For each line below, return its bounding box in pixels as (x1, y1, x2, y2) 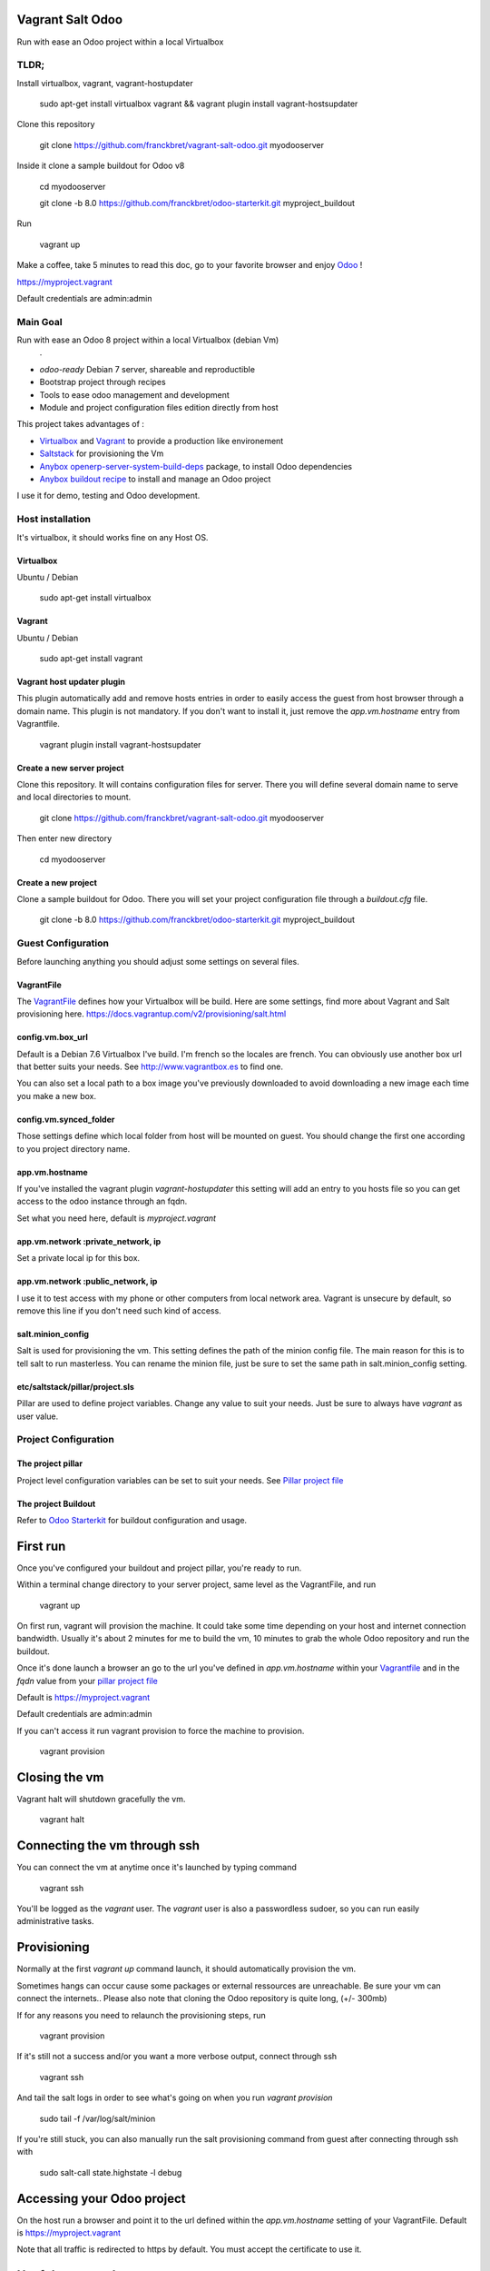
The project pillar (16, 1458, 83, 1469)
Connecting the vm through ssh (16, 1838, 200, 1853)
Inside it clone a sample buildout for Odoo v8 (16, 160, 185, 172)
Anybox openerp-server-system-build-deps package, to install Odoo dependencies (39, 461, 353, 471)
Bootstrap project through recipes (39, 377, 167, 388)
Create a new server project (16, 762, 124, 773)
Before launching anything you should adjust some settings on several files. (16, 956, 299, 967)
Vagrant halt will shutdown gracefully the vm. (16, 1794, 186, 1805)
